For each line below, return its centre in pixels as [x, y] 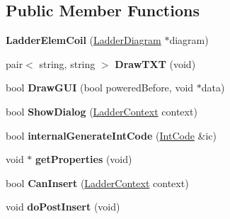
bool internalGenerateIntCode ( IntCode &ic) [111, 135]
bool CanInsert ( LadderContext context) [97, 182]
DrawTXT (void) [155, 63]
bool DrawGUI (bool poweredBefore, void [100, 88]
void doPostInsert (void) [63, 207]
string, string [67, 63]
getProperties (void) [84, 159]
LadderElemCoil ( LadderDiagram [84, 40]
